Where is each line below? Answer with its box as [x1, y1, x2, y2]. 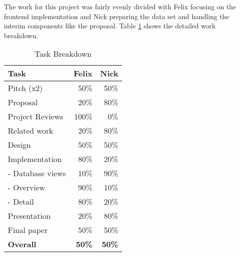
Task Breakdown [34, 48, 92, 60]
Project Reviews [8, 111, 64, 122]
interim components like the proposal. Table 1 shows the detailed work [4, 21, 216, 31]
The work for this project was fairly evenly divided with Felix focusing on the [4, 1, 236, 11]
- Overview [8, 182, 45, 193]
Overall [8, 238, 37, 250]
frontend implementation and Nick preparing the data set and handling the [4, 11, 229, 21]
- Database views [8, 167, 66, 179]
